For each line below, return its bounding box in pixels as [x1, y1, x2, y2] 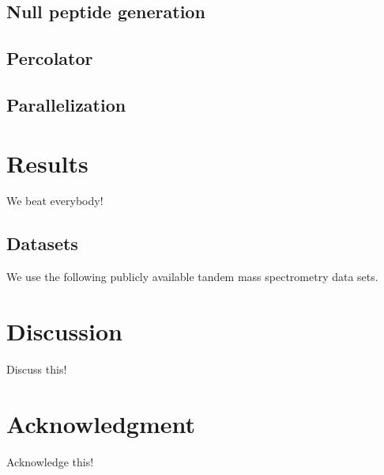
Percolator [6, 46, 93, 70]
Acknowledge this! [6, 453, 94, 469]
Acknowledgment [6, 407, 195, 439]
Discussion [6, 315, 122, 348]
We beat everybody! [6, 192, 104, 209]
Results [6, 146, 88, 179]
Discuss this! [6, 360, 67, 377]
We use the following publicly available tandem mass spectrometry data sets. [6, 268, 378, 285]
